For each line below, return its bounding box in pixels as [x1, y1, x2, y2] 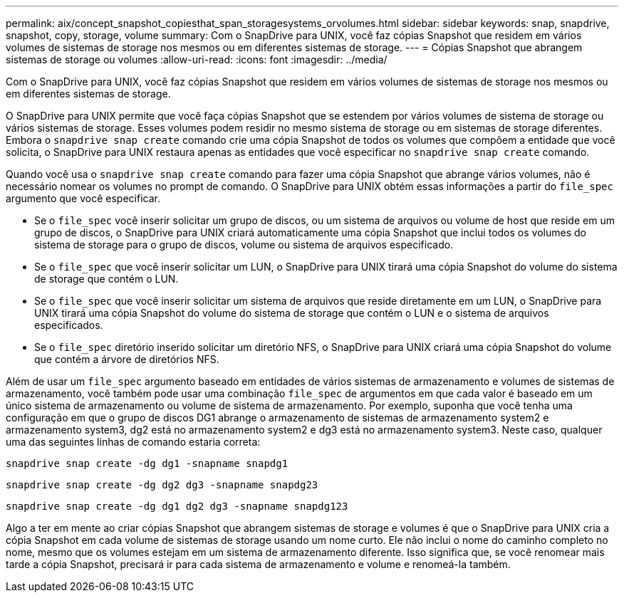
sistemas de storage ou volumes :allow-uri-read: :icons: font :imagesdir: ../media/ [6, 53, 388, 65]
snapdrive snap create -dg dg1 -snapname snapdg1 [6, 458, 288, 469]
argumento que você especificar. [6, 192, 160, 204]
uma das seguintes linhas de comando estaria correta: [6, 436, 261, 448]
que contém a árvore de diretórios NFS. [34, 353, 219, 365]
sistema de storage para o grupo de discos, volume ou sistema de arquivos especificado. [34, 238, 454, 251]
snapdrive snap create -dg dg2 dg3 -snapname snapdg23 [6, 479, 318, 491]
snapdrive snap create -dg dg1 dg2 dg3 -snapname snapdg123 [6, 500, 348, 512]
